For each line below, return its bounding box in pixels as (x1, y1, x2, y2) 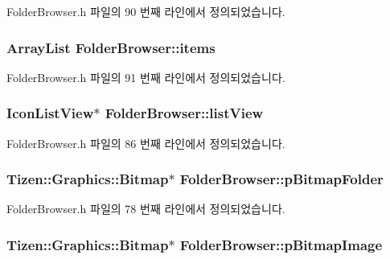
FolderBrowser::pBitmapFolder (179, 169, 384, 189)
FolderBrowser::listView (105, 103, 264, 123)
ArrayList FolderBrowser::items (6, 37, 216, 57)
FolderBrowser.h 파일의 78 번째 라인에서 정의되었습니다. (6, 200, 285, 217)
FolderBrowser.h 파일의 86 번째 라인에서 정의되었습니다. (6, 134, 285, 151)
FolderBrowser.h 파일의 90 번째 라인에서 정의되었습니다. (6, 3, 285, 19)
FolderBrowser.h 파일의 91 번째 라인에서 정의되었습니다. (6, 68, 285, 85)
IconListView (6, 103, 94, 123)
